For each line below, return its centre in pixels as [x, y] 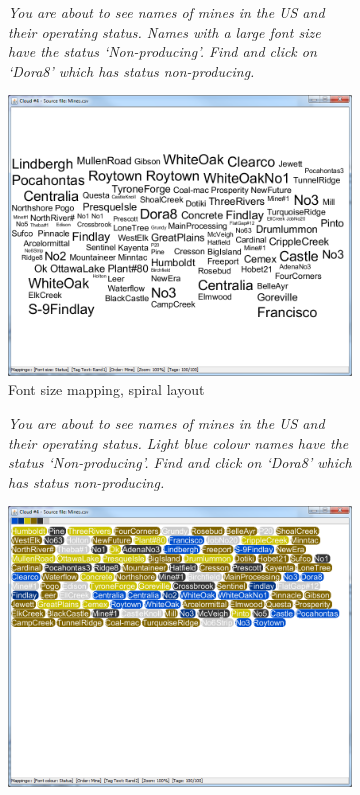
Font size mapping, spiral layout [106, 389]
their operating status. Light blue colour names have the [178, 442]
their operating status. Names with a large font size [164, 31]
